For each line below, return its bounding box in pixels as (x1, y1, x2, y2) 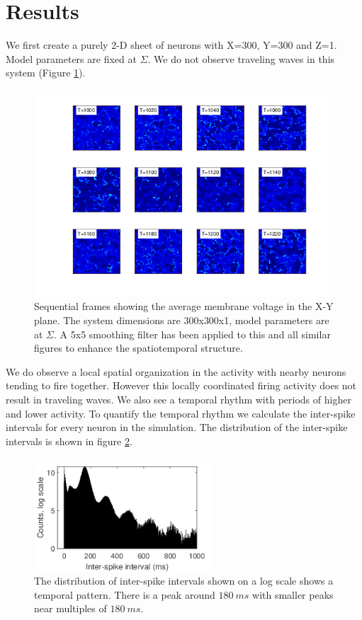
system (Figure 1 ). (6, 65, 86, 80)
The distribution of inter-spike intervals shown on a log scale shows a (34, 573, 334, 588)
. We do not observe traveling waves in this (147, 51, 335, 66)
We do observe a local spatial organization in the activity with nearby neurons (6, 364, 346, 379)
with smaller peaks (252, 587, 334, 602)
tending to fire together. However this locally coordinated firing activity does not (6, 378, 357, 393)
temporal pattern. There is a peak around (34, 587, 215, 602)
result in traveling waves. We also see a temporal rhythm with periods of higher (6, 391, 351, 406)
